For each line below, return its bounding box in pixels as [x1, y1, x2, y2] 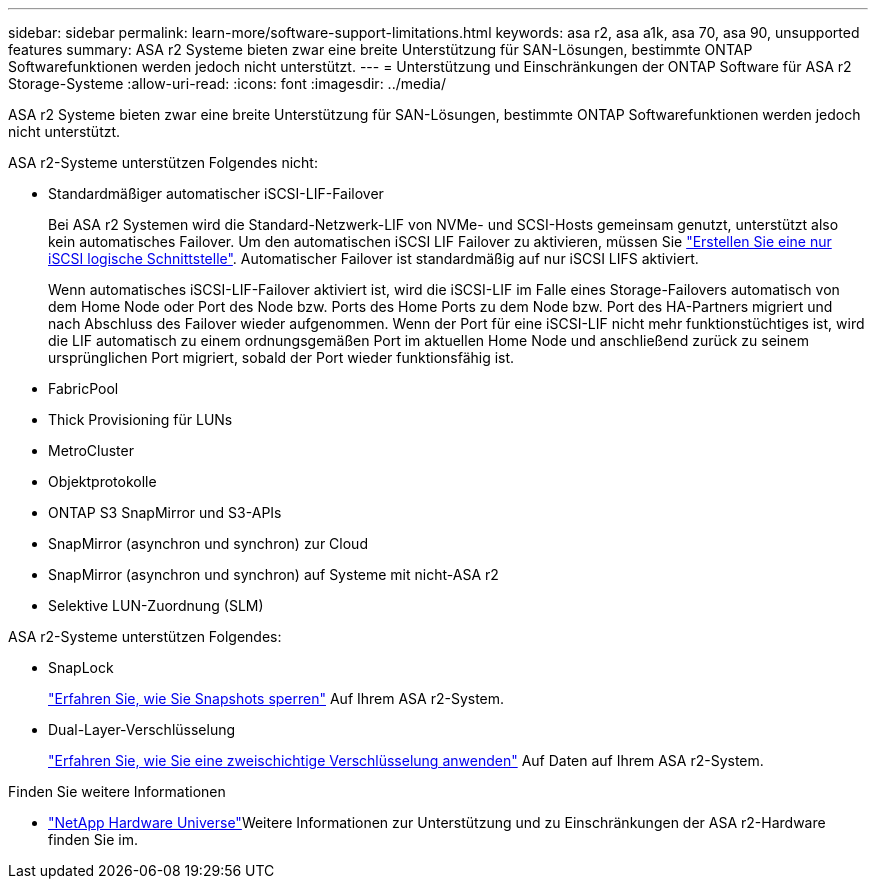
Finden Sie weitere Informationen [8, 783, 226, 800]
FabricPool [48, 380, 119, 397]
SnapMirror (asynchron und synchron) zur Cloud [48, 535, 368, 552]
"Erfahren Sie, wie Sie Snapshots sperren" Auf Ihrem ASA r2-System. [48, 690, 505, 707]
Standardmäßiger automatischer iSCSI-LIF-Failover [48, 185, 384, 202]
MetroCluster [48, 442, 134, 459]
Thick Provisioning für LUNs [48, 411, 233, 428]
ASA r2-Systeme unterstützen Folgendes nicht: [8, 154, 318, 171]
